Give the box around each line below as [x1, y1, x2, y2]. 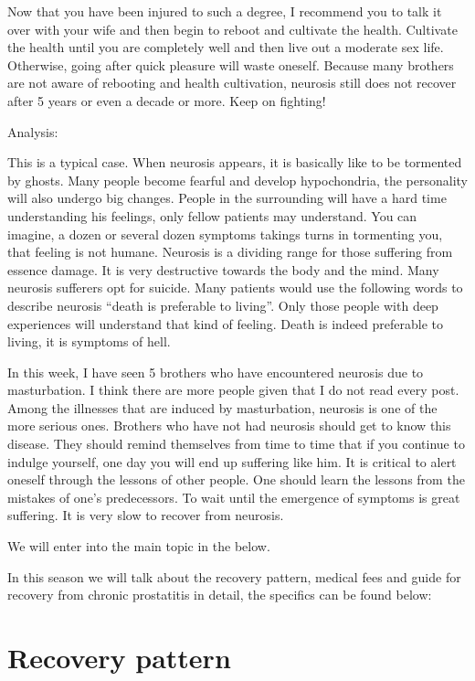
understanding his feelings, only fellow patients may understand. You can [7, 206, 417, 225]
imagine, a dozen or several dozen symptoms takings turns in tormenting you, [7, 224, 443, 243]
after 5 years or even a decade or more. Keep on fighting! [7, 90, 326, 110]
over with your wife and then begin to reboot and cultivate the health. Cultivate [7, 19, 458, 38]
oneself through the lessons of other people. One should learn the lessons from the [7, 470, 465, 489]
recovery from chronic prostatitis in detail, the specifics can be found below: [7, 585, 432, 604]
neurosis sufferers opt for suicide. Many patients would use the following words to [7, 278, 463, 297]
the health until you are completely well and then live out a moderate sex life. [7, 37, 444, 57]
